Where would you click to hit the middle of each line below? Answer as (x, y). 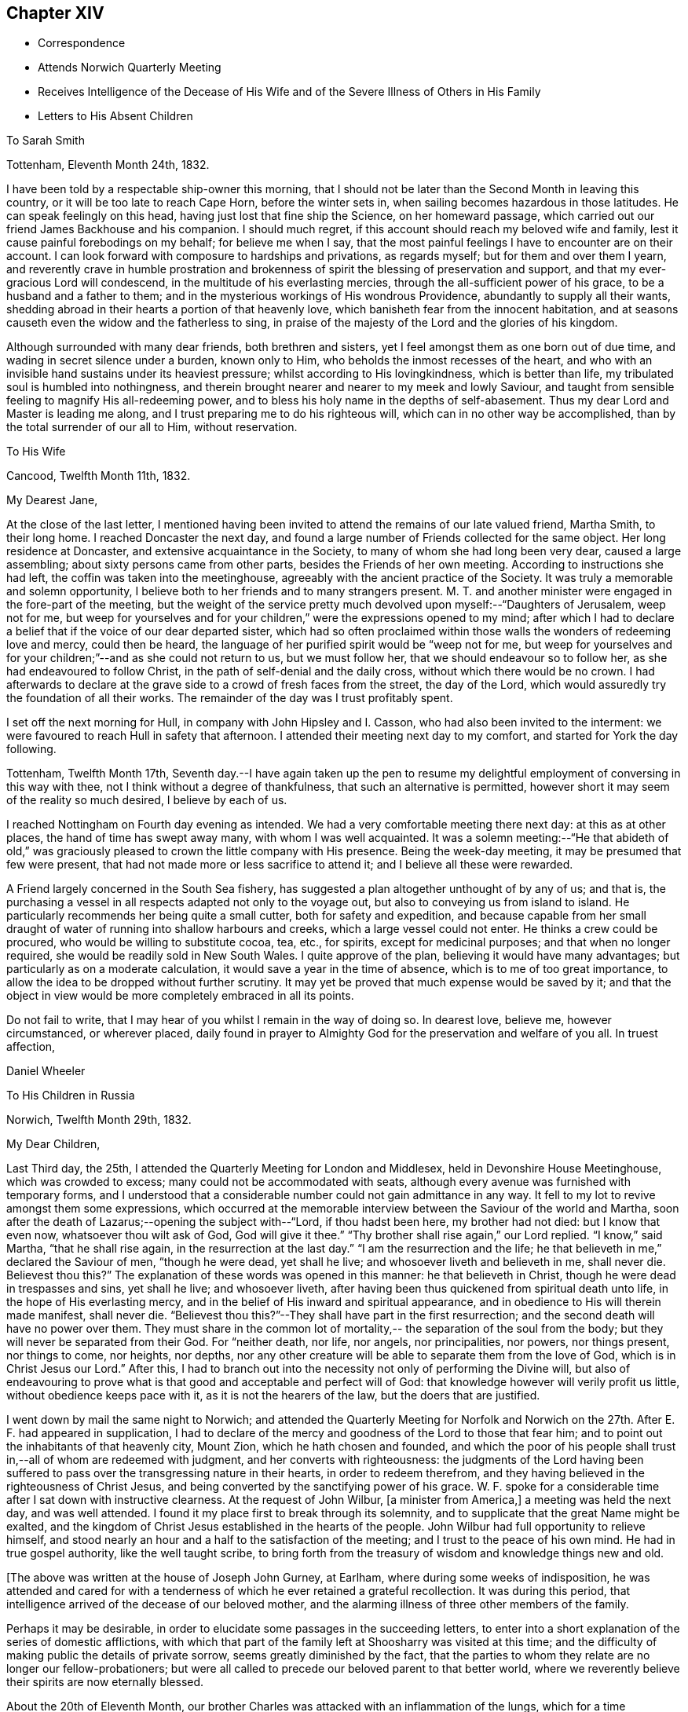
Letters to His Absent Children (115, 116)
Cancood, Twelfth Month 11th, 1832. (99, 476)
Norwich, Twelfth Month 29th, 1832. (99, 1120)
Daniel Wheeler (46, 1071)
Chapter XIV (55, 13)
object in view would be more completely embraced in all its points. (180, 996)
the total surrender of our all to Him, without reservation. (152, 427)
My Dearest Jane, (52, 500)
